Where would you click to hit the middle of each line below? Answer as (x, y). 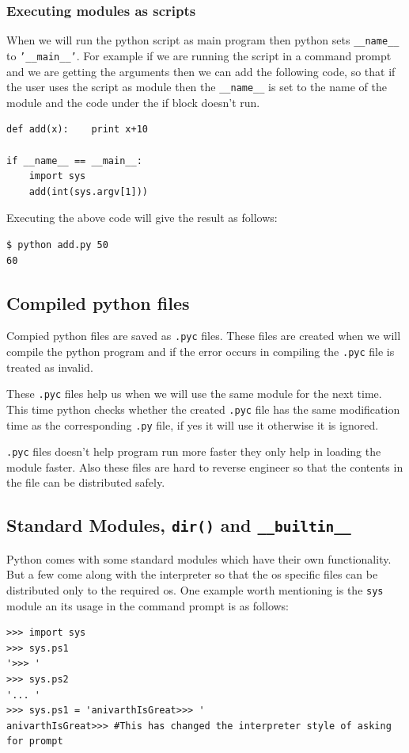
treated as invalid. (50, 367)
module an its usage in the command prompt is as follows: (148, 605)
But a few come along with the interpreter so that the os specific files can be (192, 574)
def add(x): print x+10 (77, 130)
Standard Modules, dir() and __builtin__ (179, 525)
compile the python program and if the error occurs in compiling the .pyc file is (201, 351)
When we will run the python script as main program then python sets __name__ (203, 40)
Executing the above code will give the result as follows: (142, 218)
